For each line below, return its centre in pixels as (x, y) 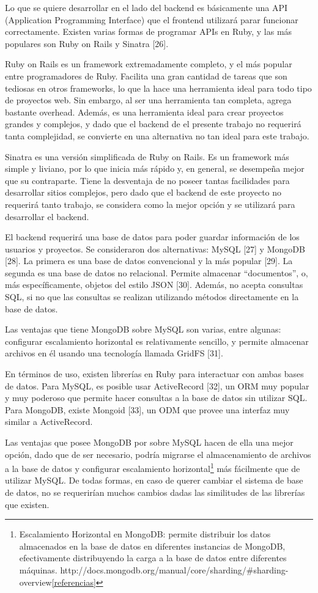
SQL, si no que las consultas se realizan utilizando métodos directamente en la (152, 297)
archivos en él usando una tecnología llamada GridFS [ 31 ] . (114, 353)
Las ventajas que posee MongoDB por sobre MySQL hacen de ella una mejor (149, 442)
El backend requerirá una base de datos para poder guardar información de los (152, 237)
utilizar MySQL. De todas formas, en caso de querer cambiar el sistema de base (154, 480)
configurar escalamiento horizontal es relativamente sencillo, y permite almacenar (157, 341)
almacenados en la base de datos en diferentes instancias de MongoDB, (152, 546)
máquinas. (38, 570)
